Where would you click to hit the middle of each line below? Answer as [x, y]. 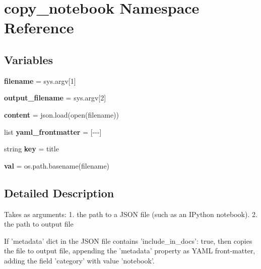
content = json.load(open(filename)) [61, 114]
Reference [39, 28]
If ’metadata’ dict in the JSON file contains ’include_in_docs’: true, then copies [128, 240]
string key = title [31, 149]
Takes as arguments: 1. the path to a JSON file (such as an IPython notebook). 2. [131, 214]
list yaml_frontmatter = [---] [53, 131]
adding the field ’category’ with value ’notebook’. [79, 260]
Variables [29, 59]
